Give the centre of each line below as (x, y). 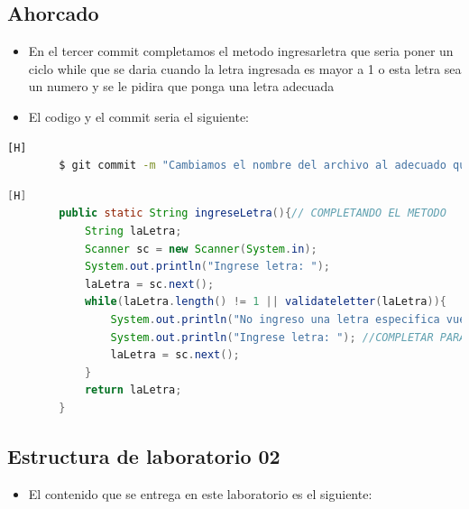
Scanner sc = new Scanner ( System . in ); (201, 249)
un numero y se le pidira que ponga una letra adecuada (181, 86)
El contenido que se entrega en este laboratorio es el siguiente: (200, 493)
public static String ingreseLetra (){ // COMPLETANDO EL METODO (253, 213)
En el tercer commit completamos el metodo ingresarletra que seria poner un (241, 51)
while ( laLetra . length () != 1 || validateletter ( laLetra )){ (265, 302)
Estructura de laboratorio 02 (144, 455)
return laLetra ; (133, 390)
